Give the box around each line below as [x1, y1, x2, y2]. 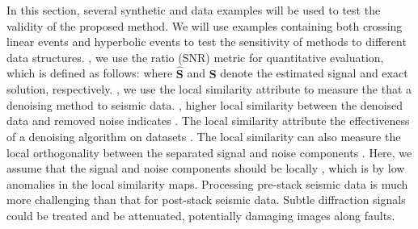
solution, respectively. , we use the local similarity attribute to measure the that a [6, 81, 412, 98]
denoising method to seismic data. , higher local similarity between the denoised [6, 96, 403, 113]
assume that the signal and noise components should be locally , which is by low [6, 160, 405, 177]
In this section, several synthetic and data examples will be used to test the [6, 2, 381, 18]
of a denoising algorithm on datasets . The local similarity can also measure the [6, 127, 401, 144]
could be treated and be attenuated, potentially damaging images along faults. [6, 206, 395, 223]
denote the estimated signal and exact [220, 65, 408, 81]
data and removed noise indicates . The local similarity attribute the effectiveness [6, 112, 410, 129]
